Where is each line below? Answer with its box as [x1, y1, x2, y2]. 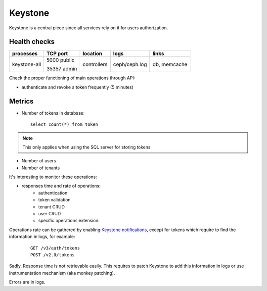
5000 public [46, 57, 75, 64]
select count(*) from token [30, 122, 98, 127]
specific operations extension [38, 218, 99, 224]
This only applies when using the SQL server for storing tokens [22, 144, 151, 150]
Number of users [21, 158, 56, 164]
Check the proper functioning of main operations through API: [9, 75, 135, 81]
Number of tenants [21, 165, 60, 171]
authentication [38, 190, 68, 195]
